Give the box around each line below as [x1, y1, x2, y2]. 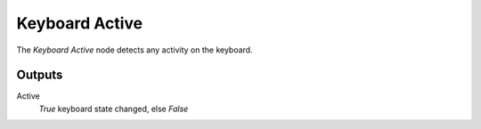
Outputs [16, 68, 63, 83]
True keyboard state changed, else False [38, 103, 189, 114]
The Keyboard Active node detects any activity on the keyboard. [16, 44, 253, 55]
